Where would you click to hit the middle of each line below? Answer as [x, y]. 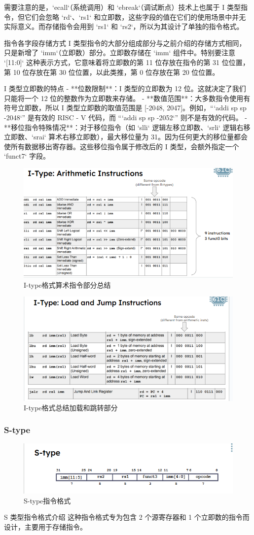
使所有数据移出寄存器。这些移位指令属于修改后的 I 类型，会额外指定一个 [122, 146]
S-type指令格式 [47, 500]
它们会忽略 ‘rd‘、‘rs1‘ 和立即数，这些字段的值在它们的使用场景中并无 [135, 17]
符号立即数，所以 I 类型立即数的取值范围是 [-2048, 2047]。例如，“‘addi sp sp [125, 108]
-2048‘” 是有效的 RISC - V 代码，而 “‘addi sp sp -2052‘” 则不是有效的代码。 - [126, 117]
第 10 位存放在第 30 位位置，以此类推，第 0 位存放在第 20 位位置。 [112, 72]
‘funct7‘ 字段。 [27, 156]
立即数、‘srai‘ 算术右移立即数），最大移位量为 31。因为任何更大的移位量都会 [126, 137]
